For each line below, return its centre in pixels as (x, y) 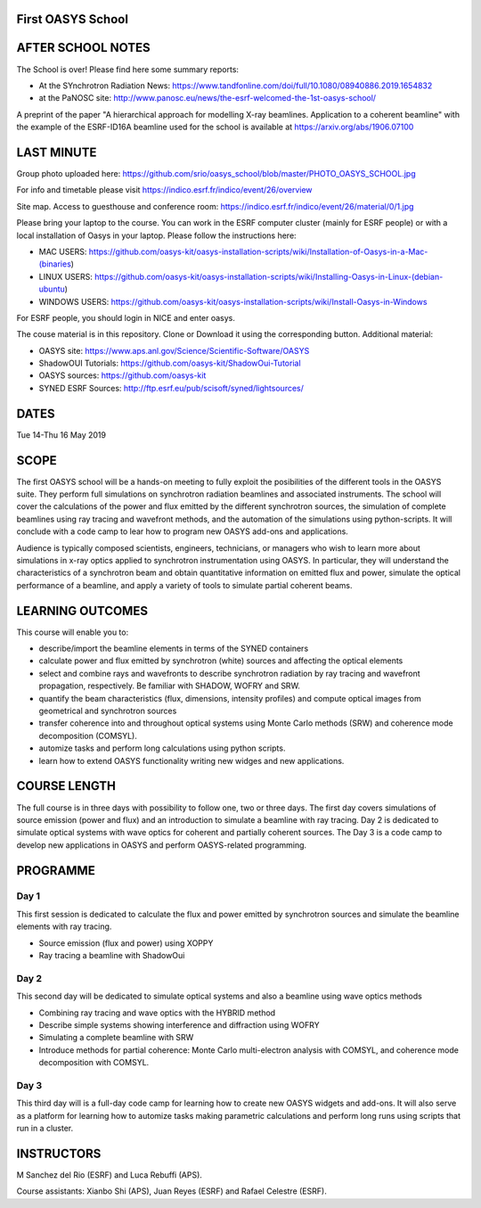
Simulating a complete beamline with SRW (116, 1038)
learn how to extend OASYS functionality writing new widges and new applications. (192, 760)
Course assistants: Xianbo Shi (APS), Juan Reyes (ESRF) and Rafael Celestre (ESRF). (171, 1191)
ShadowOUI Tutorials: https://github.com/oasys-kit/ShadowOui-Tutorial (170, 363)
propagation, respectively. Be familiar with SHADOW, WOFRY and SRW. (169, 686)
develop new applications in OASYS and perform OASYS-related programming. (162, 845)
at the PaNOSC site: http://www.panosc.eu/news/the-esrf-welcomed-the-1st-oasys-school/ (208, 98)
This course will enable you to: (73, 632)
